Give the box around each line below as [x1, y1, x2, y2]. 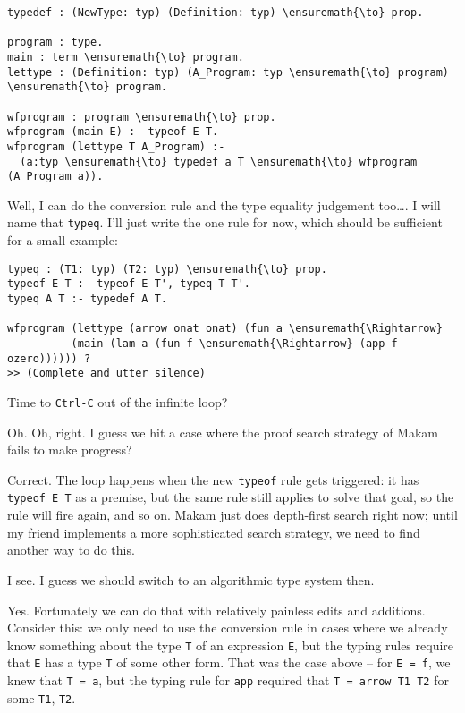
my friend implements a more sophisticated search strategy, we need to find [7, 522, 420, 541]
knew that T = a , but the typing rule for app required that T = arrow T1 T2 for [7, 671, 449, 689]
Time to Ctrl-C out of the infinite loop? [7, 392, 228, 411]
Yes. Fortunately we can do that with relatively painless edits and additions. [7, 600, 426, 619]
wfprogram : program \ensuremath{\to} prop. [7, 110, 276, 123]
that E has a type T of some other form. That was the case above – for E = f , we [7, 653, 451, 672]
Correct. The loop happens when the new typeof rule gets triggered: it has [7, 470, 419, 488]
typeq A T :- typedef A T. [7, 293, 167, 306]
